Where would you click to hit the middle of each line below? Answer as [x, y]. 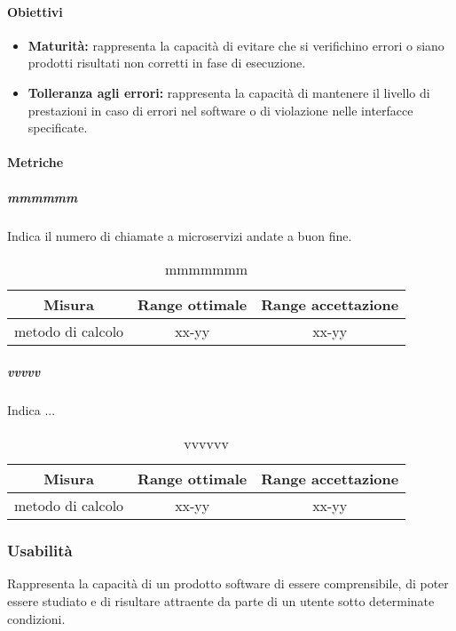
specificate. [58, 128]
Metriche [35, 162]
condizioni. [36, 618]
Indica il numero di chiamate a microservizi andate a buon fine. [180, 235]
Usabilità [40, 551]
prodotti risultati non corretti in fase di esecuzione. [167, 63]
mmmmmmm [206, 269]
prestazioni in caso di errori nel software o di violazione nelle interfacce [220, 110]
